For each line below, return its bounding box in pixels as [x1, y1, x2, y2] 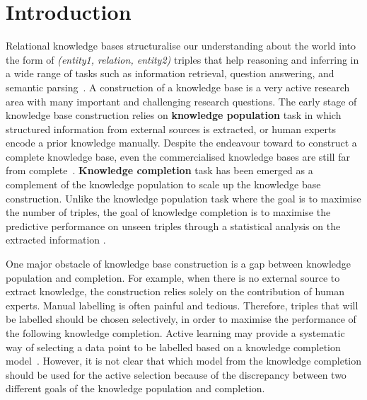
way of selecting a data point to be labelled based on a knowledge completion [6, 339, 341, 354]
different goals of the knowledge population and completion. [6, 381, 265, 396]
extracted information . [6, 232, 106, 247]
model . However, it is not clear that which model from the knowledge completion [6, 353, 361, 368]
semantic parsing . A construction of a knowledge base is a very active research [6, 79, 350, 94]
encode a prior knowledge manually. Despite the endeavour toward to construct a [6, 135, 357, 150]
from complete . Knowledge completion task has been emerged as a [6, 163, 313, 178]
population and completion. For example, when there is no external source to [6, 270, 340, 285]
